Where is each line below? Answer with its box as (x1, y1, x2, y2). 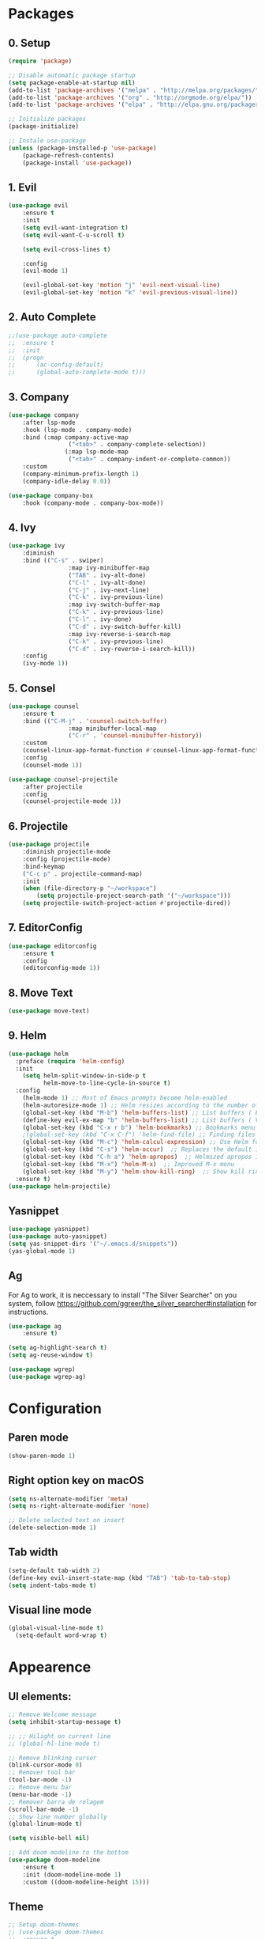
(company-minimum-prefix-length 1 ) (22, 470, 140, 478)
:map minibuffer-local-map (68, 725, 157, 733)
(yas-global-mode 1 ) (8, 1247, 77, 1255)
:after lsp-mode (22, 418, 77, 426)
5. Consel (8, 681, 56, 695)
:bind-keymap (22, 862, 65, 870)
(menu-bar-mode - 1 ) (8, 1790, 73, 1798)
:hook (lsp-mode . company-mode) (22, 426, 132, 434)
